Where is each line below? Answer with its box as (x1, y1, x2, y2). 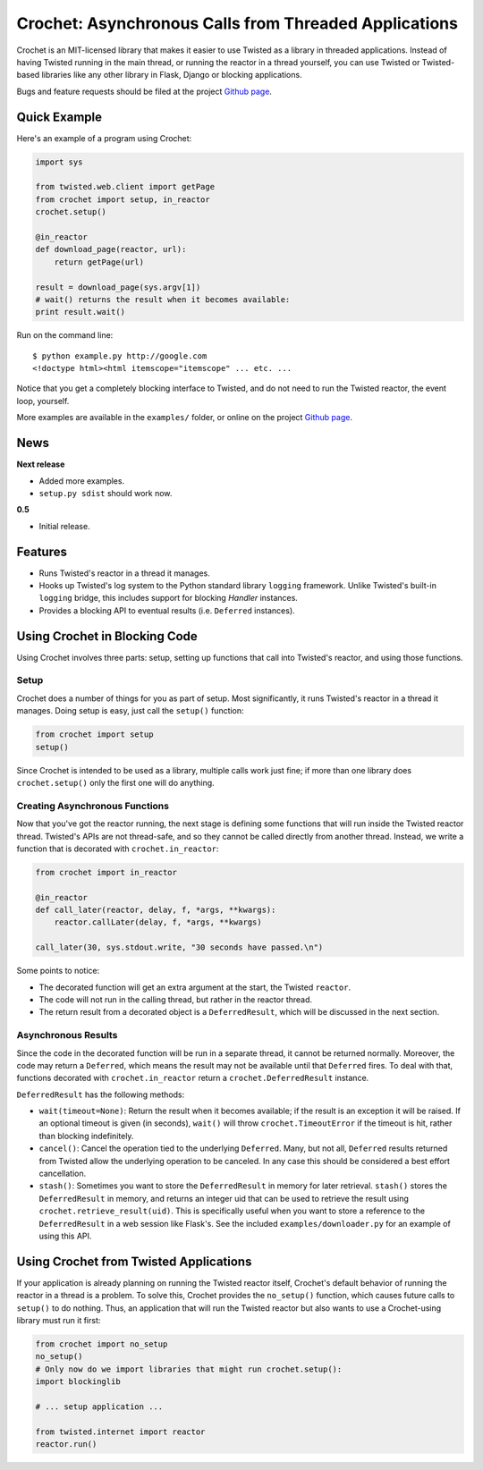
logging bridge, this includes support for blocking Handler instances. (38, 593, 299, 604)
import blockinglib (35, 1377, 121, 1387)
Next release (16, 459, 65, 469)
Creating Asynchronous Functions (16, 799, 170, 812)
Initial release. (38, 520, 90, 531)
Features (16, 544, 67, 559)
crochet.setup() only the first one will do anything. (16, 777, 215, 788)
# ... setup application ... (35, 1402, 164, 1412)
